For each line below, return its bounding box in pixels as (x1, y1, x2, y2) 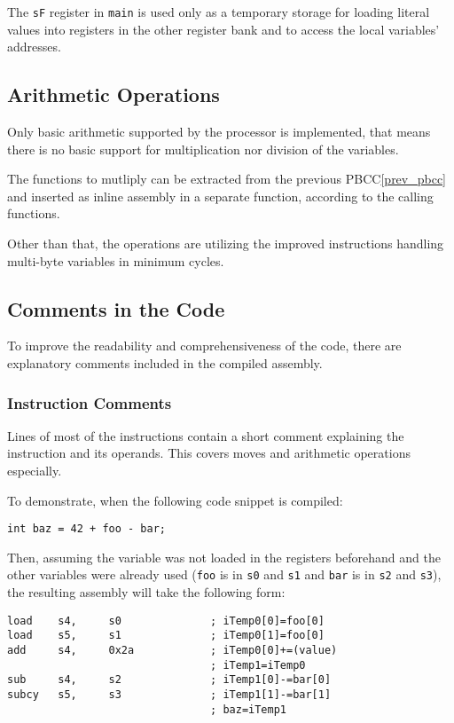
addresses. (7, 37, 61, 56)
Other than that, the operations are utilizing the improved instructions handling (7, 234, 444, 253)
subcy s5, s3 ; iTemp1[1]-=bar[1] (7, 688, 332, 701)
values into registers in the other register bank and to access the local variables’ (7, 20, 440, 38)
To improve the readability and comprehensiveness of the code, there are (7, 336, 402, 355)
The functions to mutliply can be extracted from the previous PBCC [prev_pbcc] (7, 169, 447, 188)
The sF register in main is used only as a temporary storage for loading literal (7, 3, 430, 20)
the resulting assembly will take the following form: (7, 583, 286, 601)
